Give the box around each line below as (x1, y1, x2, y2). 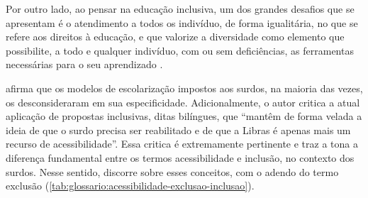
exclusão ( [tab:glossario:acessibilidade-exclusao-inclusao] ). (6, 178, 255, 193)
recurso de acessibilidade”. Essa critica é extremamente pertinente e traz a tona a (6, 136, 358, 151)
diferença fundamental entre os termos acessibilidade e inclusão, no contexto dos (6, 150, 355, 165)
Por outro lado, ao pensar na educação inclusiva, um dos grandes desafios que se (6, 1, 355, 16)
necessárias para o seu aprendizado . (6, 57, 163, 72)
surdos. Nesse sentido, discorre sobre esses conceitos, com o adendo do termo (6, 164, 339, 179)
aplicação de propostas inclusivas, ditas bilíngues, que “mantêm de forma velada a (6, 109, 362, 123)
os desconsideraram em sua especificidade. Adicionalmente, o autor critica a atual (6, 94, 360, 109)
